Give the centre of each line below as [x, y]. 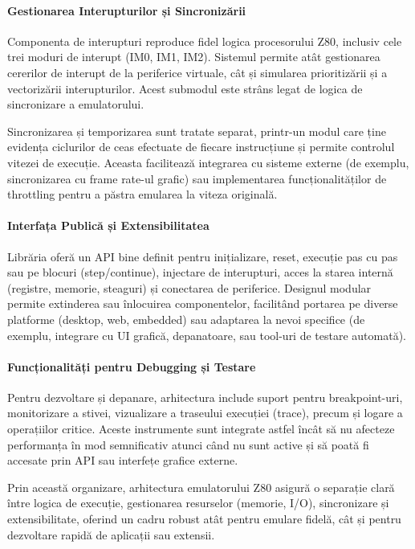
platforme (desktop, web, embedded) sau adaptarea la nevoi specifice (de [186, 319]
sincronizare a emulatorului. [76, 104]
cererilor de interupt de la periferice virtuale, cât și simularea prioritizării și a [197, 72]
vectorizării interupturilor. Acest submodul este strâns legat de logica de [185, 88]
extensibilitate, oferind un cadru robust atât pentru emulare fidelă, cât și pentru [204, 519]
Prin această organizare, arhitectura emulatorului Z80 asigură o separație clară [201, 487]
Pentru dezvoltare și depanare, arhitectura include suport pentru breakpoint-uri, [205, 397]
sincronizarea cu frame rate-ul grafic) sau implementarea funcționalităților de [197, 178]
